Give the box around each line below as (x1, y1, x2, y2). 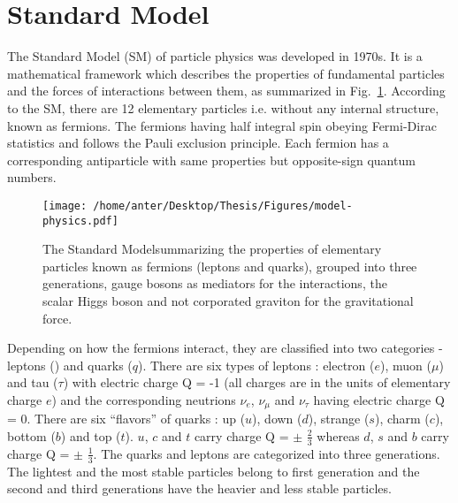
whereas (317, 426, 360, 445)
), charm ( (374, 409, 430, 428)
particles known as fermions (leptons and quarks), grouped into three (42, 256, 417, 275)
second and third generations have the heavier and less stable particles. (7, 479, 392, 498)
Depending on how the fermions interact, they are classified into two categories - (7, 339, 443, 357)
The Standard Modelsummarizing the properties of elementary (42, 240, 382, 258)
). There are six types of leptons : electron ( (138, 355, 375, 374)
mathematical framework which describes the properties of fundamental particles (7, 64, 445, 82)
